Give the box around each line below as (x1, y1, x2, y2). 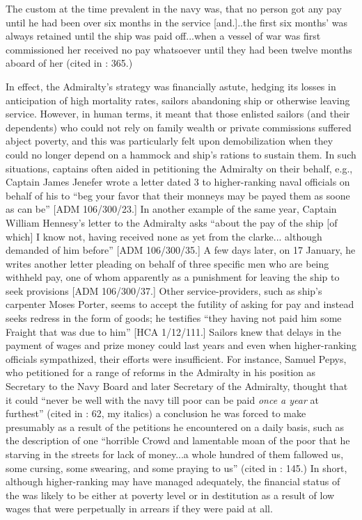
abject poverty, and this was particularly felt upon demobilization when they (6, 133, 333, 148)
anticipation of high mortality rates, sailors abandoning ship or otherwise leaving (6, 92, 350, 107)
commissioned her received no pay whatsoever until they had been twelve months (6, 42, 352, 56)
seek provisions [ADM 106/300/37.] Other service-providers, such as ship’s (6, 283, 322, 298)
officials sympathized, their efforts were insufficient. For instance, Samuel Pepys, (6, 351, 347, 366)
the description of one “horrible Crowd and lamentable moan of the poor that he (6, 433, 350, 448)
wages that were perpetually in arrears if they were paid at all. (6, 501, 273, 516)
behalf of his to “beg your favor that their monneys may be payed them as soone (6, 188, 350, 202)
